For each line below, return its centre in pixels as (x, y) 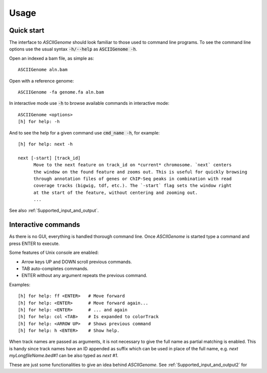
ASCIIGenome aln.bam (43, 70)
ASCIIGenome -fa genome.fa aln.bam (61, 92)
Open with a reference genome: (42, 81)
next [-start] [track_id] (49, 158)
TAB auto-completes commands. (55, 268)
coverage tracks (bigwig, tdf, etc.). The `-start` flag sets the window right (133, 186)
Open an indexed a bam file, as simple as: (52, 58)
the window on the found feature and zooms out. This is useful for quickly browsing (140, 172)
